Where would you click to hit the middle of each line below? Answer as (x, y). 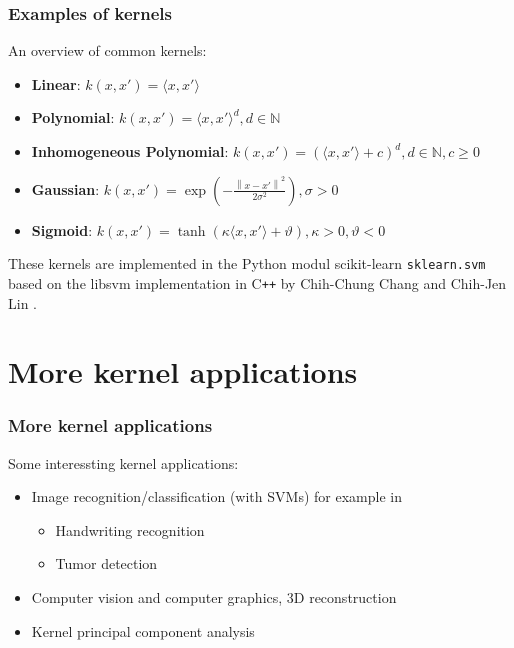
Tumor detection (106, 563)
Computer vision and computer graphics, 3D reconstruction (214, 597)
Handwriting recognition (130, 529)
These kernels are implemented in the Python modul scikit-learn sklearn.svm (247, 263)
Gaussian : (65, 188)
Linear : (56, 83)
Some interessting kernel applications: (123, 462)
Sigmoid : (62, 229)
